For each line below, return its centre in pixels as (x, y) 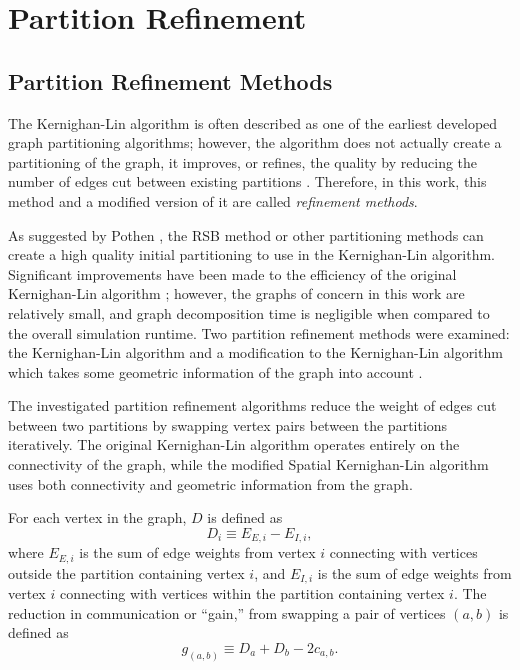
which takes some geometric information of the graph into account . (215, 371)
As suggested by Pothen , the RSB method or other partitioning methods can (246, 234)
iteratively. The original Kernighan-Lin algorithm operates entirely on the (234, 444)
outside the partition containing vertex (126, 572)
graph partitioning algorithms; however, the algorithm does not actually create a (255, 142)
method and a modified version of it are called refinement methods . (213, 200)
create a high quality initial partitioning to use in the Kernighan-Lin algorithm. (252, 254)
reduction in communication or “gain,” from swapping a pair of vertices (227, 612)
